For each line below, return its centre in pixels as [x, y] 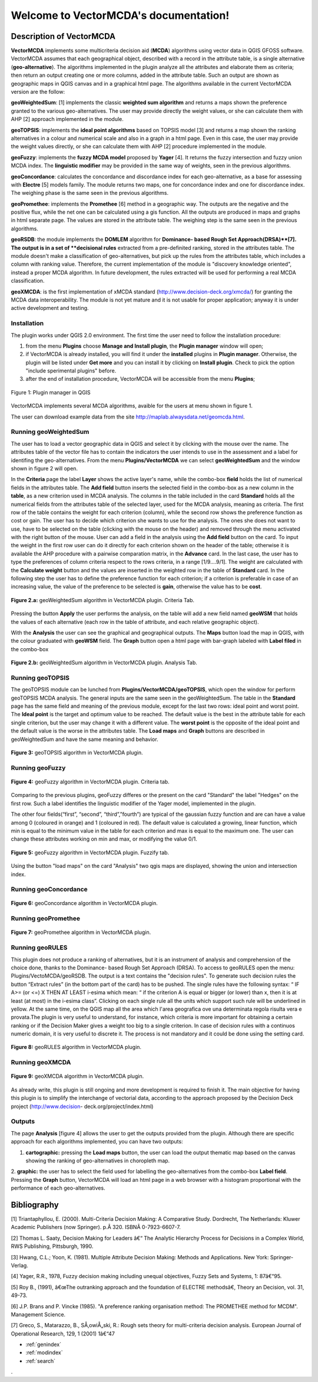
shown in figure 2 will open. [44, 468]
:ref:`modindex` [44, 1352]
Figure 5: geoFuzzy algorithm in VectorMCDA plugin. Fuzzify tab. [90, 852]
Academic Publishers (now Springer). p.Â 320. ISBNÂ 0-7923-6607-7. [96, 1227]
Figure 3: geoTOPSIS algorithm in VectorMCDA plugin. [77, 753]
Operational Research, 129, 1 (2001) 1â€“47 [63, 1334]
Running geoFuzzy [38, 767]
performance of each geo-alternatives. [58, 1188]
